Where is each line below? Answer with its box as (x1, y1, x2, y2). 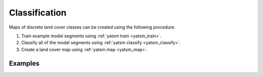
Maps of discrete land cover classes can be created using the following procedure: (9, 24, 175, 30)
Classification (9, 7, 67, 18)
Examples (9, 59, 40, 67)
